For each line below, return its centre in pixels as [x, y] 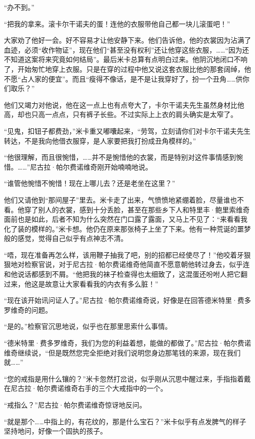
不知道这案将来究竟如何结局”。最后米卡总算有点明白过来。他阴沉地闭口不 [122, 59]
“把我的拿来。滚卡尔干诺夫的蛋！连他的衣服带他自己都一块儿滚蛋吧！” [117, 23]
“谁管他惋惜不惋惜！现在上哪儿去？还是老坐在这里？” [90, 183]
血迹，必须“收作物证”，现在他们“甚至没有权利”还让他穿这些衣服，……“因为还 [127, 49]
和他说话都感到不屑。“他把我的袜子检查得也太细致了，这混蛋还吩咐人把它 [122, 274]
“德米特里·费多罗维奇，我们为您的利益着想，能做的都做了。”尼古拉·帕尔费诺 [127, 343]
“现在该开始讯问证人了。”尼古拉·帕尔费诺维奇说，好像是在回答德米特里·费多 [127, 300]
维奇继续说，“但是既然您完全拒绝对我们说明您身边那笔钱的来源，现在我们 [122, 352]
